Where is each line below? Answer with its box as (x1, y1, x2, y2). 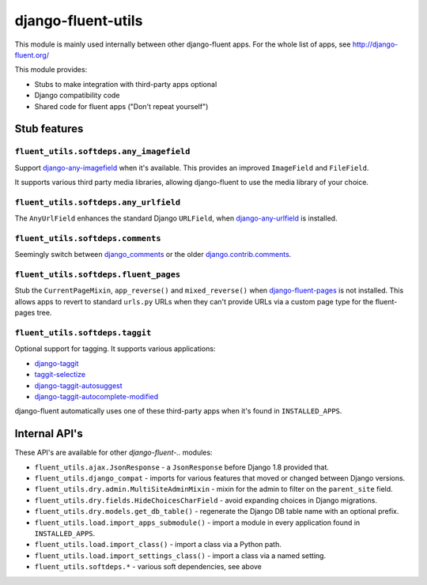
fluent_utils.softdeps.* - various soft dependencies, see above (34, 562, 263, 572)
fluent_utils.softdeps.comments (14, 233, 161, 243)
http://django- (352, 40, 399, 49)
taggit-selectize (34, 370, 86, 379)
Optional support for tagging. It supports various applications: (14, 344, 216, 353)
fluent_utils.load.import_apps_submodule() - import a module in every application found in (34, 518, 361, 527)
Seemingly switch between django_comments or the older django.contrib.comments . (14, 250, 292, 259)
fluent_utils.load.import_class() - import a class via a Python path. (34, 540, 282, 549)
